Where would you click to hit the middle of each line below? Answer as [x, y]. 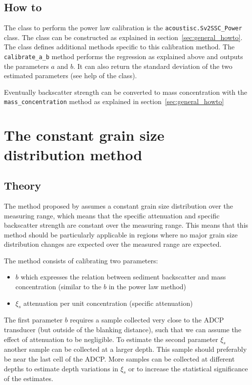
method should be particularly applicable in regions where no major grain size [121, 234]
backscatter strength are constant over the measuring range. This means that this [126, 225]
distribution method [73, 154]
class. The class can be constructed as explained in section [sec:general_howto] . [123, 37]
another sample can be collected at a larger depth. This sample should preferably [126, 349]
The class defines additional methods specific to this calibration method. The [119, 47]
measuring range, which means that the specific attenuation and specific [112, 215]
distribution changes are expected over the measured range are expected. [113, 244]
